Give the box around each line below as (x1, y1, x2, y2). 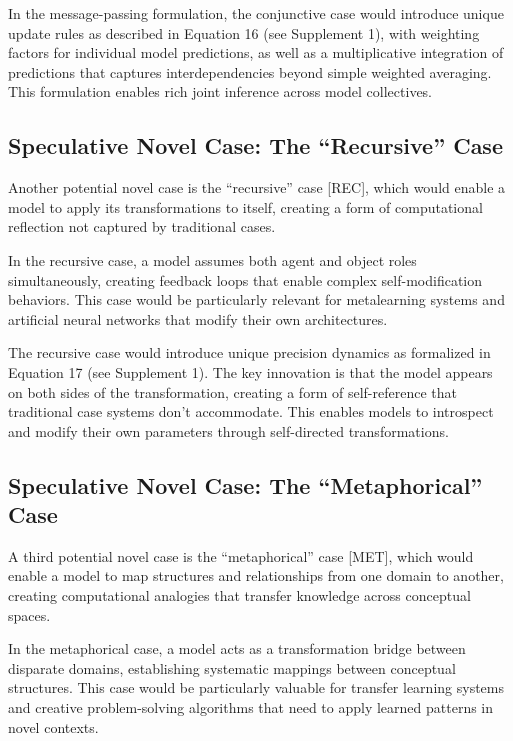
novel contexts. (8, 716, 99, 737)
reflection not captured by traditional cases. (8, 216, 276, 237)
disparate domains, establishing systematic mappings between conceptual (8, 657, 456, 678)
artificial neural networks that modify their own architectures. (8, 308, 388, 329)
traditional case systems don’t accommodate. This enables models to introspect (8, 401, 494, 422)
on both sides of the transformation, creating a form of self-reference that (8, 381, 457, 402)
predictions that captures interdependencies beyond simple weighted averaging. (8, 61, 492, 82)
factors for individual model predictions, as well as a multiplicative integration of (8, 42, 504, 63)
